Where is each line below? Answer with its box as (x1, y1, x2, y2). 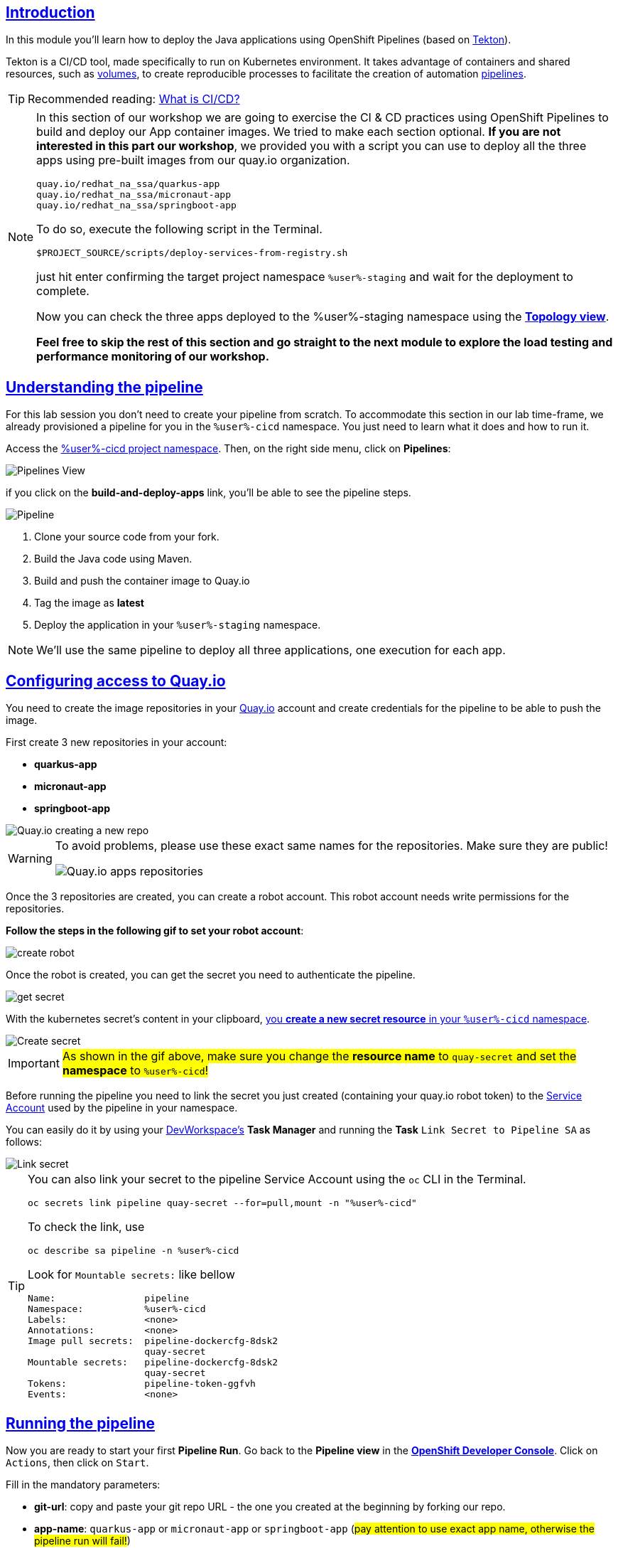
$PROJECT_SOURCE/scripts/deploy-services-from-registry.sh (36, 247, 348, 259)
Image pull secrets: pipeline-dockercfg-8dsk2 (28, 1336, 278, 1347)
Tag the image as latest (34, 597, 144, 609)
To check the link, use (28, 1220, 145, 1235)
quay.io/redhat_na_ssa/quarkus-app (36, 178, 220, 190)
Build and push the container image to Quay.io (34, 575, 250, 587)
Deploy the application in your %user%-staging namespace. (34, 619, 321, 631)
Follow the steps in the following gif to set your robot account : (6, 924, 304, 937)
